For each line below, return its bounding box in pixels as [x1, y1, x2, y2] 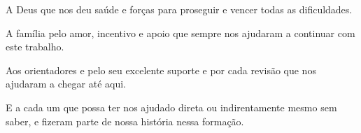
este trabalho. [6, 39, 64, 54]
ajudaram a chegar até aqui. [6, 76, 126, 91]
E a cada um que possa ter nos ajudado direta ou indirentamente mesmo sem [6, 99, 337, 114]
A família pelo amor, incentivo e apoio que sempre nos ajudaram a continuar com [6, 25, 355, 40]
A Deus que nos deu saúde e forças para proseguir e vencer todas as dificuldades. [6, 2, 353, 16]
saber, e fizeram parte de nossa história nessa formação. [6, 113, 244, 128]
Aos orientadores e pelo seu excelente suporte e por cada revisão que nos [6, 62, 316, 77]
